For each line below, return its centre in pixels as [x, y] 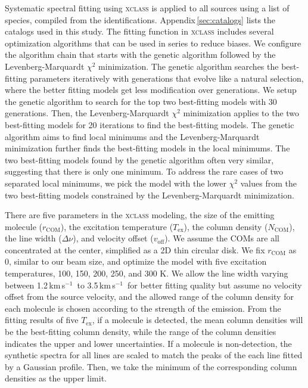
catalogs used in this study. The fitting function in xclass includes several [139, 31]
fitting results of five [42, 320]
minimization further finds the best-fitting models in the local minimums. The [147, 148]
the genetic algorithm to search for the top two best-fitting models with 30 [141, 101]
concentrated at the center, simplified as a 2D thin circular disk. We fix [135, 249]
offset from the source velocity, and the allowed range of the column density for [149, 297]
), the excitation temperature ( [117, 226]
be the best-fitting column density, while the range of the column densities [141, 332]
